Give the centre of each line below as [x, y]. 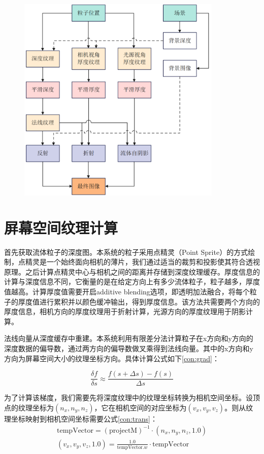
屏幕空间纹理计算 [61, 227]
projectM [123, 430]
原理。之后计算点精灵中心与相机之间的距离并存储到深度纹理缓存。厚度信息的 [132, 271]
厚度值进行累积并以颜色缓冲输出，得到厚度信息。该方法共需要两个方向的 [139, 301]
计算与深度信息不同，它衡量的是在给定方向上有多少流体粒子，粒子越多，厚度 [132, 281]
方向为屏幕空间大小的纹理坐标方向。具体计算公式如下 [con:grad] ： [112, 358]
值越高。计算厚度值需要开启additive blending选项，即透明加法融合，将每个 [127, 292]
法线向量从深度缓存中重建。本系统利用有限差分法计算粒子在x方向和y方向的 [129, 338]
